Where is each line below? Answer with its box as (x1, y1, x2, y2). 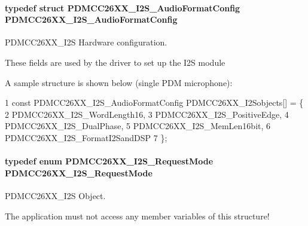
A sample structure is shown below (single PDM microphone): (5, 76, 233, 88)
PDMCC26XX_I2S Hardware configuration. (5, 36, 167, 48)
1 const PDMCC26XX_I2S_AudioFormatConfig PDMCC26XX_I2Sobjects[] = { (5, 96, 304, 109)
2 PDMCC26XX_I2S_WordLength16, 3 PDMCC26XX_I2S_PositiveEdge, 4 (5, 108, 289, 120)
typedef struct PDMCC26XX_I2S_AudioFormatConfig (5, 1, 240, 14)
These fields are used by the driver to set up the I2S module (5, 56, 225, 68)
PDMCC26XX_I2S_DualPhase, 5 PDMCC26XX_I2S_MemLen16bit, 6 (5, 120, 271, 132)
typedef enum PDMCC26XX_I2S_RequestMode (5, 155, 214, 167)
